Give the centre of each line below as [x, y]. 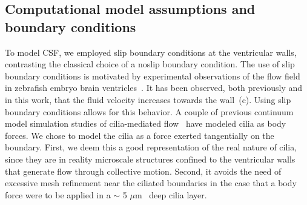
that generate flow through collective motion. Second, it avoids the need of [143, 171]
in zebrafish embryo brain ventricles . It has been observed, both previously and [154, 88]
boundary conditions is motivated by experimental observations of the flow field [153, 76]
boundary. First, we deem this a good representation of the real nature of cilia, [151, 147]
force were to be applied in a [58, 194]
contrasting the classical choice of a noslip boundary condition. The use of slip [150, 64]
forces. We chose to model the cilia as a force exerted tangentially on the [140, 135]
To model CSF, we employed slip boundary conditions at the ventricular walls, [151, 52]
